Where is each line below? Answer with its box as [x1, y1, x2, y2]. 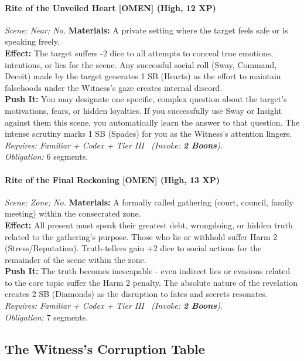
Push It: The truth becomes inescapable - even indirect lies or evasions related [5, 265, 291, 277]
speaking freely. [5, 35, 60, 48]
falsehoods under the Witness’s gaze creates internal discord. [5, 81, 223, 93]
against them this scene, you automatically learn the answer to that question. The [5, 116, 300, 128]
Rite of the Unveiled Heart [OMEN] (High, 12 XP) [5, 1, 216, 14]
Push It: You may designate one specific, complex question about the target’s [5, 93, 287, 105]
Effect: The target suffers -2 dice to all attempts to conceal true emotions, [5, 46, 274, 59]
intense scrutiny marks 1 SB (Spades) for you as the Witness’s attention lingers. [5, 127, 292, 140]
